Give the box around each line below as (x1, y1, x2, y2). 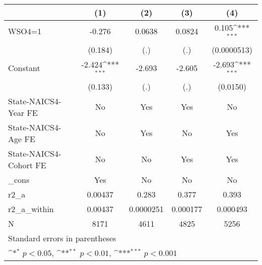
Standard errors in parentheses (8, 232, 116, 244)
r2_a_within (8, 203, 54, 215)
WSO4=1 (8, 25, 42, 37)
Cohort (8, 159, 33, 171)
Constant (8, 62, 40, 74)
